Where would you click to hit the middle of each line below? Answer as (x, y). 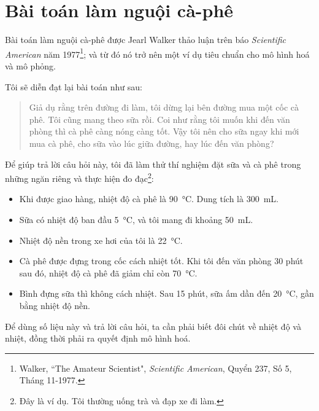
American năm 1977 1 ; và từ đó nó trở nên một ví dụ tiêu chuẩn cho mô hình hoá (157, 53)
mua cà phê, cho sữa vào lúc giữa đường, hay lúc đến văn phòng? (152, 143)
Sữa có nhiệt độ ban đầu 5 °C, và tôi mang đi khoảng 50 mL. (136, 219)
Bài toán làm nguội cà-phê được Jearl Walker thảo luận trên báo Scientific (146, 40)
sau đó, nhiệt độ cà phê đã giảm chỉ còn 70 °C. (108, 272)
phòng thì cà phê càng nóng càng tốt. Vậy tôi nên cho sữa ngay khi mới (164, 131)
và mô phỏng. (30, 65)
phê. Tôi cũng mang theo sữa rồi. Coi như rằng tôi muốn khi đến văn (159, 119)
